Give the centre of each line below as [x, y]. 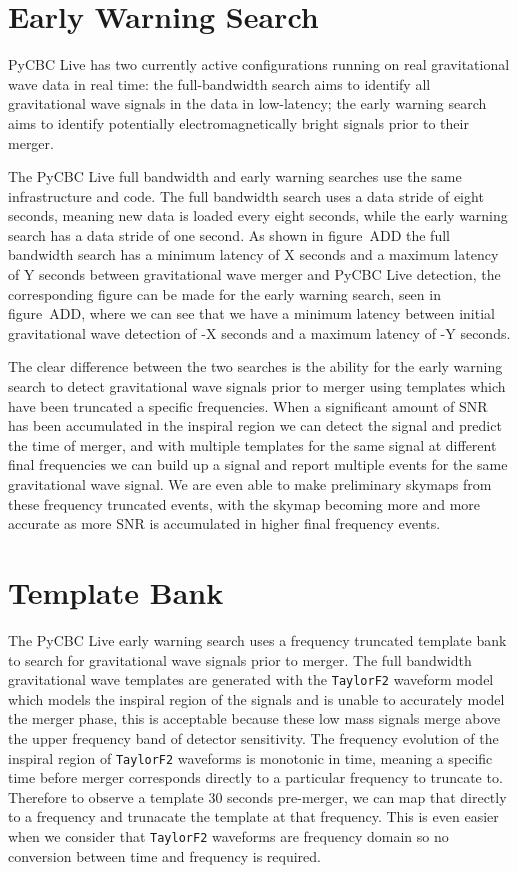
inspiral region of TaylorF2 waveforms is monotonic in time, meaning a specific [250, 757]
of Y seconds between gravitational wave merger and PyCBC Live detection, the [254, 274]
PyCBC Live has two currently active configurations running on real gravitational [259, 64]
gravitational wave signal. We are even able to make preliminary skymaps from [250, 484]
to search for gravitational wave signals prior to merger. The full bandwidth [240, 659]
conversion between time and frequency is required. [164, 855]
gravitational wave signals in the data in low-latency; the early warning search [247, 103]
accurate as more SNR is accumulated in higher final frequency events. [224, 523]
